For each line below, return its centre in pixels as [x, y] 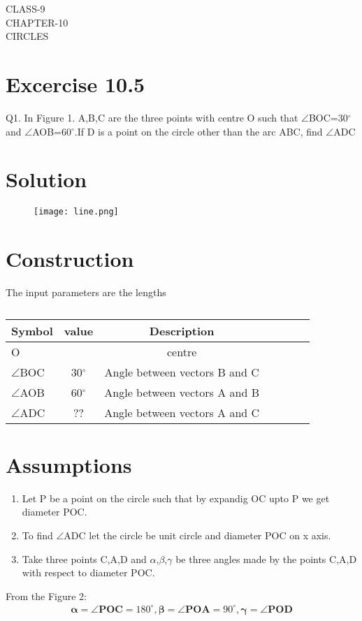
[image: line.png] [76, 212]
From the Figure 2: [46, 596]
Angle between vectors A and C [182, 412]
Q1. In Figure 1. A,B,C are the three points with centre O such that [152, 117]
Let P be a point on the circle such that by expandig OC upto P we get [176, 498]
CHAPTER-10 [37, 22]
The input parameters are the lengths [86, 292]
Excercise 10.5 [75, 83]
